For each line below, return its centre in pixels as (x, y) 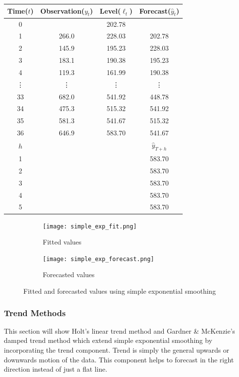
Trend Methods (35, 312)
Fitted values (62, 242)
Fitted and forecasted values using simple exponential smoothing (120, 291)
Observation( (62, 10)
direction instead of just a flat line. (56, 369)
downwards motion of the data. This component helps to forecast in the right (119, 359)
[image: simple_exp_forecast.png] (99, 259)
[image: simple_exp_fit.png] (90, 226)
